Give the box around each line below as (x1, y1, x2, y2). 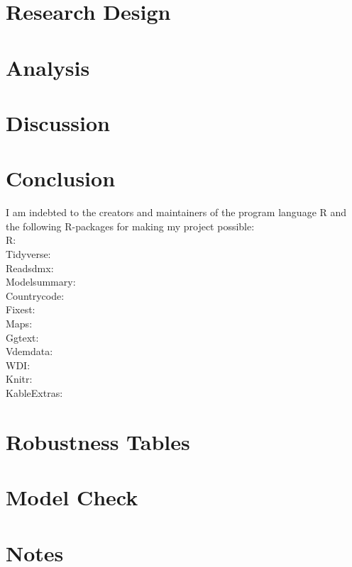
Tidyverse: (6, 247, 51, 262)
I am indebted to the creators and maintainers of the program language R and (6, 205, 347, 220)
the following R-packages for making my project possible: (6, 218, 255, 233)
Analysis (6, 52, 90, 82)
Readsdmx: (6, 260, 54, 275)
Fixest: (6, 302, 35, 317)
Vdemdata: (6, 344, 53, 359)
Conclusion (6, 164, 116, 193)
